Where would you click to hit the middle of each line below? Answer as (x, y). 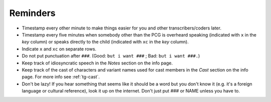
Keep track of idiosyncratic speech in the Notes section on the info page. (97, 63)
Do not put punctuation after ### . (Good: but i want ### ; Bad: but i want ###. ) (111, 56)
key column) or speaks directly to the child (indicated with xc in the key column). (105, 42)
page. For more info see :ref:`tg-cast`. (61, 77)
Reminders (32, 13)
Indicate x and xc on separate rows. (59, 49)
